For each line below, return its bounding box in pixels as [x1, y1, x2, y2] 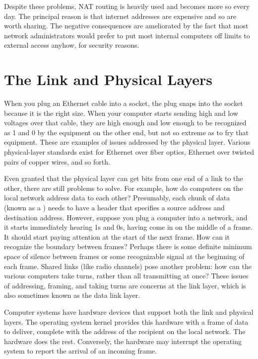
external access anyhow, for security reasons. [4, 40, 139, 50]
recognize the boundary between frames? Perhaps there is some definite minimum [4, 241, 252, 252]
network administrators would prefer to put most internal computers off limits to [4, 30, 250, 40]
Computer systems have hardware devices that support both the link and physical [4, 306, 254, 317]
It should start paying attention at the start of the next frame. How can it [4, 231, 230, 242]
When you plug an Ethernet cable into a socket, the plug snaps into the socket [4, 98, 243, 108]
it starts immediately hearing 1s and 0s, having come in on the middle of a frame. [4, 222, 253, 232]
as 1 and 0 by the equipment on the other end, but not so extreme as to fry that [4, 127, 249, 137]
